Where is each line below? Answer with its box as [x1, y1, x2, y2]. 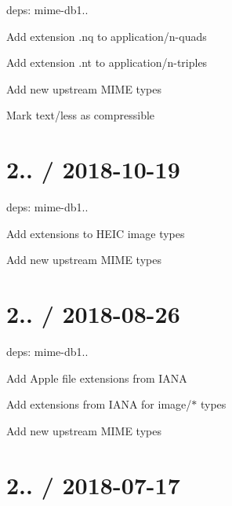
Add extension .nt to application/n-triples [6, 54, 208, 71]
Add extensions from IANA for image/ [6, 396, 192, 412]
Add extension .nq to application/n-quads [6, 27, 207, 44]
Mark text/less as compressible [6, 107, 155, 123]
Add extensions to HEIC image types [6, 225, 185, 241]
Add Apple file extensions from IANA [6, 369, 187, 386]
